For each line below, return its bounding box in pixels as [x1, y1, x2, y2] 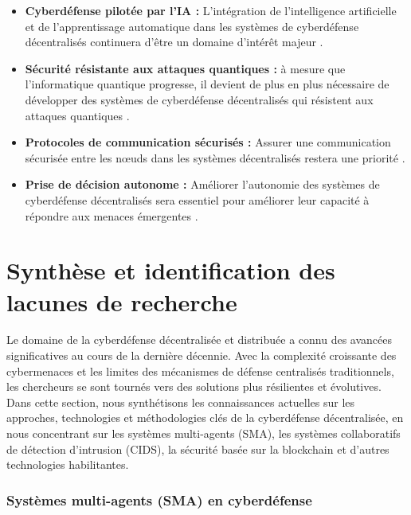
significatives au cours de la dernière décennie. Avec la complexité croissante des [6, 347, 397, 364]
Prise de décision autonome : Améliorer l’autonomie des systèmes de [25, 176, 380, 193]
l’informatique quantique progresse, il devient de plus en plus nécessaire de [25, 76, 389, 92]
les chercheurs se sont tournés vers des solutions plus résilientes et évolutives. [6, 378, 382, 395]
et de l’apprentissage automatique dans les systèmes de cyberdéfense [25, 18, 359, 34]
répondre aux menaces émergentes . [25, 207, 198, 224]
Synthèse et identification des [6, 254, 335, 287]
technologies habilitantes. [6, 456, 129, 473]
